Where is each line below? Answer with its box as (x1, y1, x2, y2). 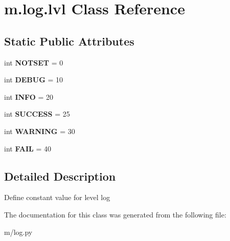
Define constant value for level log (4, 192, 110, 203)
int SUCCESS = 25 (4, 108, 70, 119)
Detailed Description (4, 168, 116, 184)
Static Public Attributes (4, 33, 134, 49)
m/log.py (4, 226, 33, 237)
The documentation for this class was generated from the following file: (4, 209, 226, 220)
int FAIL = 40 (4, 143, 51, 154)
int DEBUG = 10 (4, 74, 63, 85)
